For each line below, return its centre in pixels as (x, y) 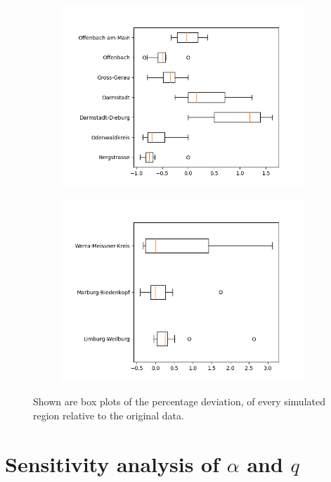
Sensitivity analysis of (112, 463)
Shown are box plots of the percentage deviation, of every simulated (179, 401)
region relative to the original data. (109, 415)
